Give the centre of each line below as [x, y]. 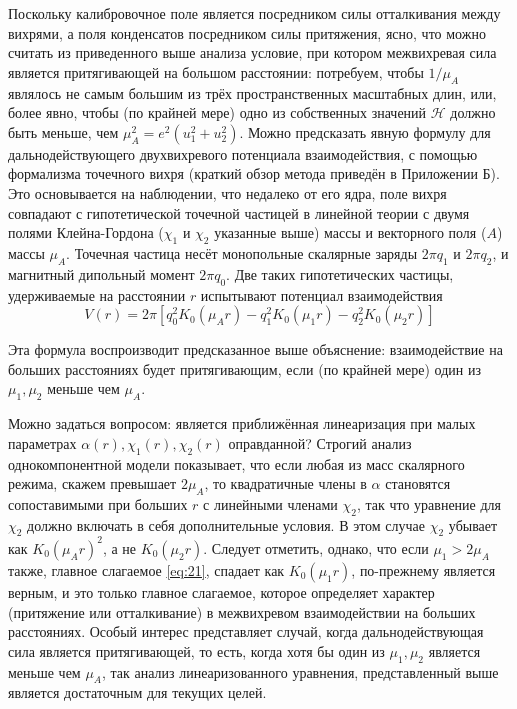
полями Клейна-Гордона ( [86, 232]
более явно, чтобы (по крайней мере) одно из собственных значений [217, 112]
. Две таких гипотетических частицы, [340, 273]
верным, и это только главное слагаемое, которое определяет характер [221, 591]
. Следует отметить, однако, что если [316, 547]
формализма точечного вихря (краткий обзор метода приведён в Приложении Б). [254, 173]
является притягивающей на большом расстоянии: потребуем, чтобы [216, 71]
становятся [418, 483]
